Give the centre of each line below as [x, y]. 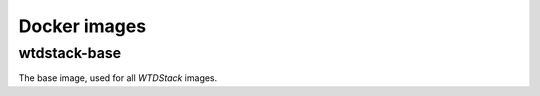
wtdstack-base [70, 53]
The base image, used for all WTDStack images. [118, 78]
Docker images [82, 26]
